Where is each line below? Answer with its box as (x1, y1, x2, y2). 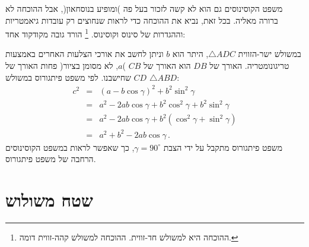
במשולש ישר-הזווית (238, 47, 301, 60)
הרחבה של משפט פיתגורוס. (5, 153, 96, 165)
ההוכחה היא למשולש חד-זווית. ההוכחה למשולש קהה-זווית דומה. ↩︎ (19, 231, 238, 243)
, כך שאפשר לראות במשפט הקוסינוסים (5, 141, 135, 153)
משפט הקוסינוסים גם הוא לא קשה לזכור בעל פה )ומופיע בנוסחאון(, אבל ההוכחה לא (5, 2, 283, 14)
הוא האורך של (144, 59, 191, 72)
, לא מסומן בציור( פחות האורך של (5, 59, 119, 72)
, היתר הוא (172, 47, 209, 60)
